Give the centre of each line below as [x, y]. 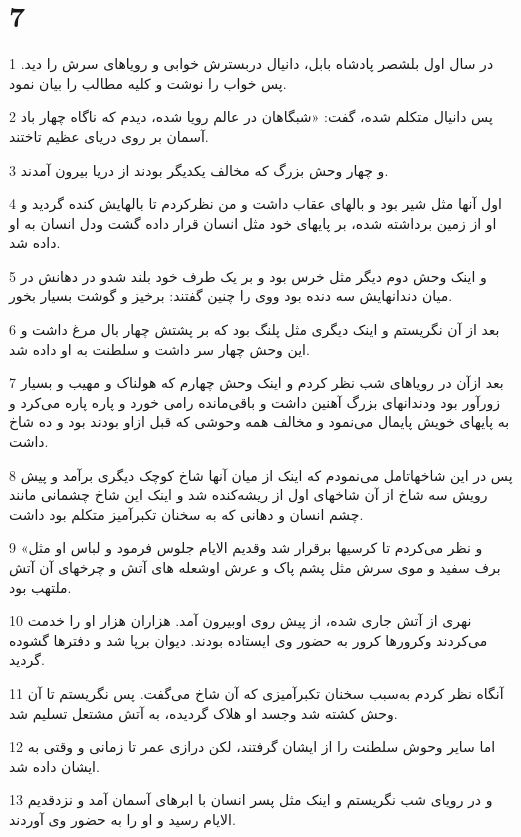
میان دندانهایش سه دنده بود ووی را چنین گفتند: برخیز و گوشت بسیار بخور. [231, 295]
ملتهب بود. [40, 586]
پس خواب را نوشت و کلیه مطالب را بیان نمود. [148, 82]
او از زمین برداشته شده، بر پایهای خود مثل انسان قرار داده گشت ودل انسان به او [253, 222]
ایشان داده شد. [54, 765]
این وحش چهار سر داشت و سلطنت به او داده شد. [159, 348]
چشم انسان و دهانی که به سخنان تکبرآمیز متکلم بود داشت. [186, 513]
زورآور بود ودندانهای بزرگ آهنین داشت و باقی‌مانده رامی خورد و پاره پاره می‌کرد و [255, 401]
